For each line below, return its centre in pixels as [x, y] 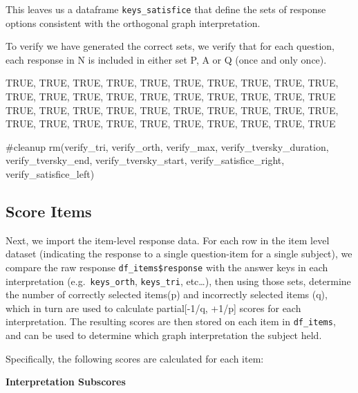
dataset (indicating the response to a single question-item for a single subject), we [179, 254]
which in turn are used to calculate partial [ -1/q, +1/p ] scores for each [153, 308]
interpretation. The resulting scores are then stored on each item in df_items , [171, 321]
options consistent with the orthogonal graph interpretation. [133, 22]
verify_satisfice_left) [50, 174]
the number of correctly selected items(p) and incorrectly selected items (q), [167, 294]
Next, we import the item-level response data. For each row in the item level [168, 240]
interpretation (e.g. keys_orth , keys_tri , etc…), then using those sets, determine [178, 281]
